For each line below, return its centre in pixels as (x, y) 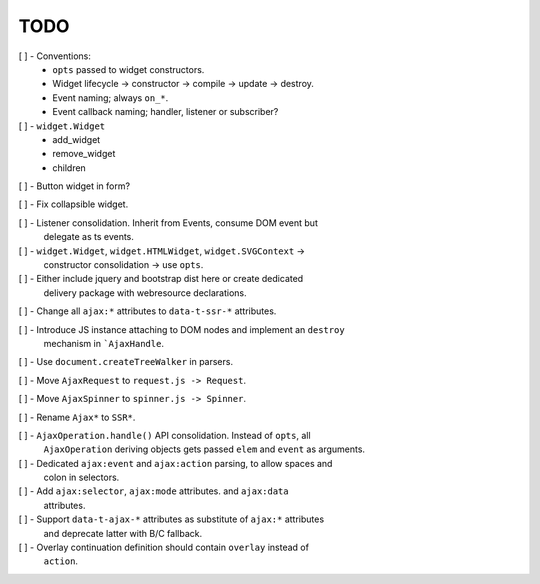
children (69, 167)
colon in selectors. (81, 477)
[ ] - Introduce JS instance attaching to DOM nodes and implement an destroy (181, 329)
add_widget (76, 139)
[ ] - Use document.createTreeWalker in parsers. (126, 362)
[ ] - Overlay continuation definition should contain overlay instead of (164, 547)
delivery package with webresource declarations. (145, 292)
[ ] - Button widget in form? (74, 186)
